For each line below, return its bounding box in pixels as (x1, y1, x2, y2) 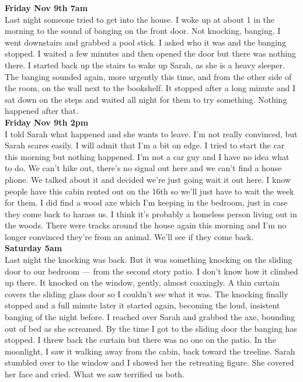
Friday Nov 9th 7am (5, 2, 88, 13)
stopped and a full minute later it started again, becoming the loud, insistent (5, 299, 280, 311)
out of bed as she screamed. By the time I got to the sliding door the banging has (5, 322, 297, 334)
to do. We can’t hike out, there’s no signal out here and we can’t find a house (5, 162, 282, 174)
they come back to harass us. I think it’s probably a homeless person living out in (5, 207, 297, 220)
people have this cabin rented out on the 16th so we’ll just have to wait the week (5, 185, 294, 197)
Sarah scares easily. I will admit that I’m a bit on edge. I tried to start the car (5, 139, 285, 151)
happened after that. (5, 105, 79, 117)
